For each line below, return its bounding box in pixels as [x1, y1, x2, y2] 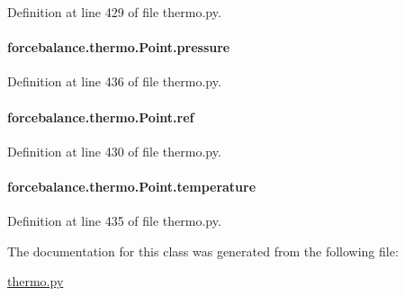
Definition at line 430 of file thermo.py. [7, 141, 221, 160]
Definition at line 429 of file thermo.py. [7, 3, 221, 21]
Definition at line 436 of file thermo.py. [7, 72, 221, 91]
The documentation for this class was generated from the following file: [7, 241, 399, 260]
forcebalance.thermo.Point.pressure [7, 38, 230, 57]
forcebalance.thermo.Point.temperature [7, 176, 256, 195]
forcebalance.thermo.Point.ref [7, 107, 194, 126]
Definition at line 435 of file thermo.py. [7, 211, 221, 230]
